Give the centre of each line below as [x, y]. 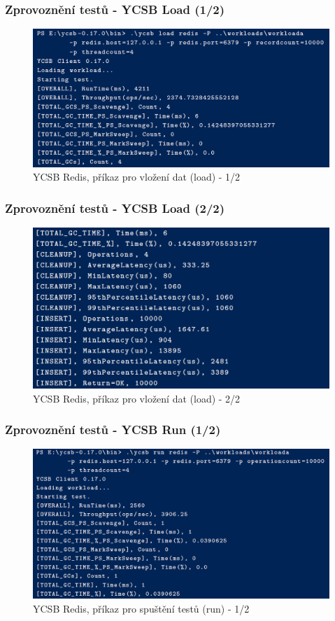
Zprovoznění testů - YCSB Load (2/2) [115, 208]
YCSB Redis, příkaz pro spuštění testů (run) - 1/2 [141, 608]
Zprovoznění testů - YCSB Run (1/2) [113, 430]
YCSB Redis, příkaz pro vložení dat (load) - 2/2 [137, 398]
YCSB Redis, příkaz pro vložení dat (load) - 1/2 [137, 177]
